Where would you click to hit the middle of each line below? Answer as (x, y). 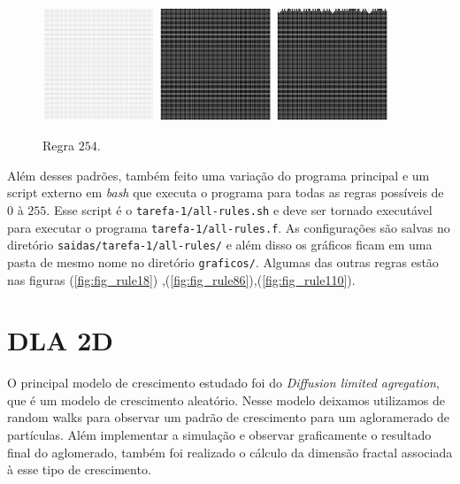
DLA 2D (60, 340)
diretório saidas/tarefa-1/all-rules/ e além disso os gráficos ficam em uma (220, 245)
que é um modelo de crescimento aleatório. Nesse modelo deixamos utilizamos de (226, 399)
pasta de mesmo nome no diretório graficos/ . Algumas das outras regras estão (223, 261)
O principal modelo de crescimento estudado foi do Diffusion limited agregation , (223, 383)
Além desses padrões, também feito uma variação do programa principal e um (218, 175)
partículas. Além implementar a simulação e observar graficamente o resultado (219, 435)
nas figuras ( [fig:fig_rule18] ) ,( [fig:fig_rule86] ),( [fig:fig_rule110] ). (181, 279)
